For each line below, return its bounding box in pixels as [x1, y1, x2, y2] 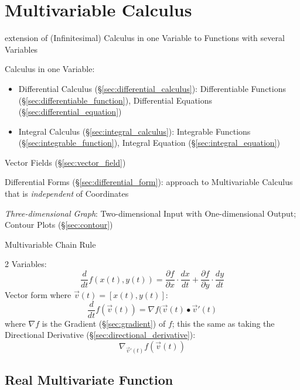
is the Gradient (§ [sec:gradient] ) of [42, 317, 166, 329]
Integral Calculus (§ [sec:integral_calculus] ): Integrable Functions [18, 125, 251, 137]
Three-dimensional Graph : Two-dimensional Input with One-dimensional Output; [5, 207, 296, 219]
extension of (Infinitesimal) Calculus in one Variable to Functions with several [5, 32, 285, 44]
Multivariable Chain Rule [5, 238, 96, 250]
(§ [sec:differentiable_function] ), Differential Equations [18, 94, 213, 106]
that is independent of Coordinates [5, 187, 129, 200]
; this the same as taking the [172, 317, 275, 329]
